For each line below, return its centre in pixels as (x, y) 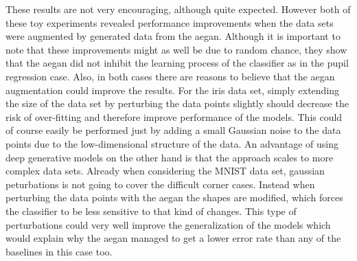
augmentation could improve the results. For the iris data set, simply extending (173, 90)
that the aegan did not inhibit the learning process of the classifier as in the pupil (177, 63)
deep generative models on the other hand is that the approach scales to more (170, 157)
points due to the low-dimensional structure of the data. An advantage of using (172, 143)
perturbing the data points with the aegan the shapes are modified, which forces (174, 197)
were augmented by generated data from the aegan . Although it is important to (173, 36)
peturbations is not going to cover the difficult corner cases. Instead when (160, 184)
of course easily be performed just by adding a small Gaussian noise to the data (173, 130)
